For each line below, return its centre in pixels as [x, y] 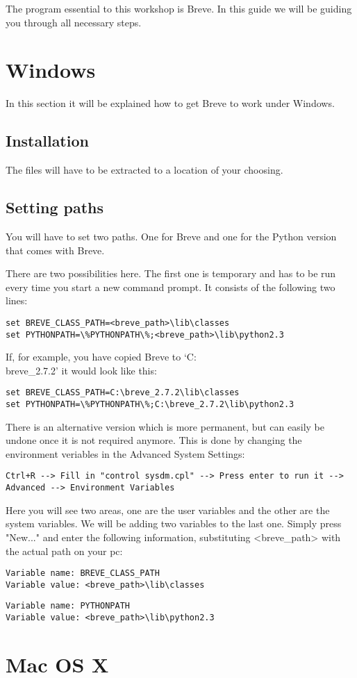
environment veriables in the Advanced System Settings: [125, 453]
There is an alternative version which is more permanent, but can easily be [165, 426]
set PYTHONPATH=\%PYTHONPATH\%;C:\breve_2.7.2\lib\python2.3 [150, 405]
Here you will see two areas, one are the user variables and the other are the [168, 510]
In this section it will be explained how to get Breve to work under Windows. [170, 103]
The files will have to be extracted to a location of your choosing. [144, 170]
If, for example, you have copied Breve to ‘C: [101, 357]
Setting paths [55, 207]
